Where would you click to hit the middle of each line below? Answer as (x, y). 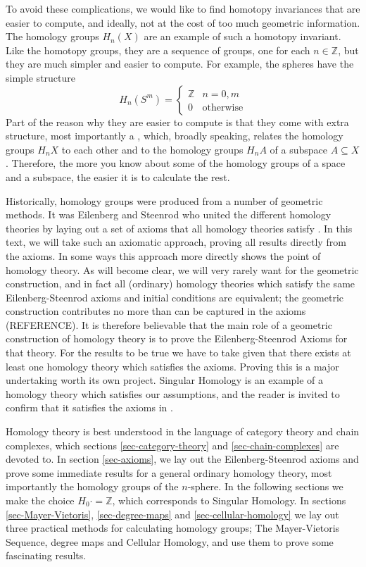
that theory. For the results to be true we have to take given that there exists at (178, 353)
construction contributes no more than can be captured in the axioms (156, 311)
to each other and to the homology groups (152, 149)
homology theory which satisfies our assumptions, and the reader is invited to (173, 393)
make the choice (40, 500)
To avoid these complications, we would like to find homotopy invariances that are (183, 8)
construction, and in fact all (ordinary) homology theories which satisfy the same (181, 283)
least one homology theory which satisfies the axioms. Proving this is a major (172, 366)
